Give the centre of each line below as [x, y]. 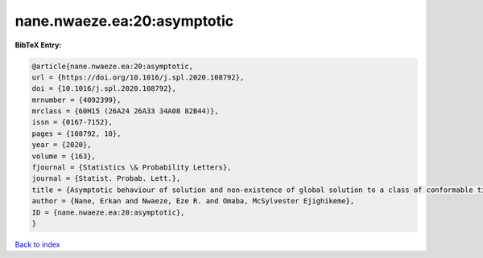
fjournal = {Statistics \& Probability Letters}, [132, 168]
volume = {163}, [64, 156]
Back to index [37, 244]
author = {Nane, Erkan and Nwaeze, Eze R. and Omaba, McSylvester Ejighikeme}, [193, 201]
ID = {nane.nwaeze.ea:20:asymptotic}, [108, 212]
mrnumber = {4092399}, [76, 100]
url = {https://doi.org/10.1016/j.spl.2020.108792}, [138, 77]
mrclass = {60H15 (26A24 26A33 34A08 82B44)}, [125, 111]
